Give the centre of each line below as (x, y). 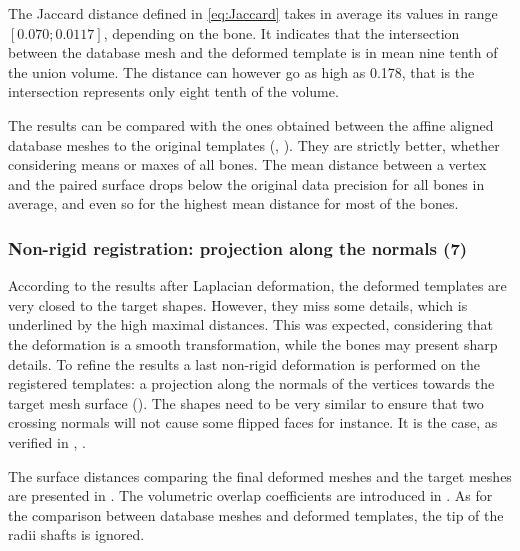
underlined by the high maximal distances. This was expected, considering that (251, 324)
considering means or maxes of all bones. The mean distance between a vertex (247, 164)
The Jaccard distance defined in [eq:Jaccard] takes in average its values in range (253, 13)
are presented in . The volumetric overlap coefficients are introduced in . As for (250, 495)
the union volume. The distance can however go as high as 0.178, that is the (241, 71)
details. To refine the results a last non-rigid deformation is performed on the (244, 363)
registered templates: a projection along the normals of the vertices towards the (251, 383)
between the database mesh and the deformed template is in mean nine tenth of (253, 52)
